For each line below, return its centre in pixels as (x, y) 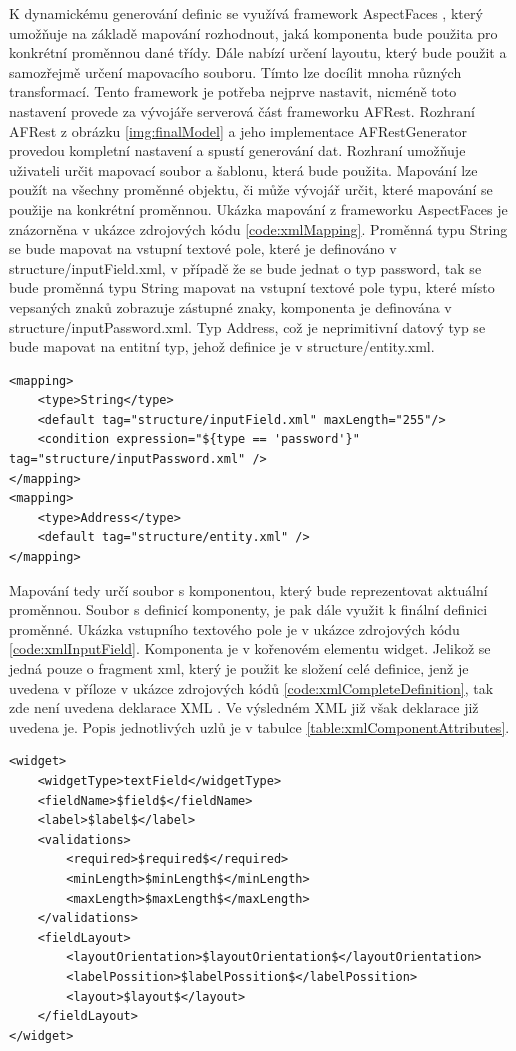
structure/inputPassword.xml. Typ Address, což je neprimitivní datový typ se (247, 326)
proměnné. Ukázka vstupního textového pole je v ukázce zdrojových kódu (234, 628)
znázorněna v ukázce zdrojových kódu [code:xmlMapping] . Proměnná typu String (258, 228)
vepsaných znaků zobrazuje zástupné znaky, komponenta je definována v (230, 306)
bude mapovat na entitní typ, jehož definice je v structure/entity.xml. (222, 346)
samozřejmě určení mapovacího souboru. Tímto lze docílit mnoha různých (235, 71)
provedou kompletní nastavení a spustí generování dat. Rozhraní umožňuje (237, 150)
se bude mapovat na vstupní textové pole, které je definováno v (203, 248)
